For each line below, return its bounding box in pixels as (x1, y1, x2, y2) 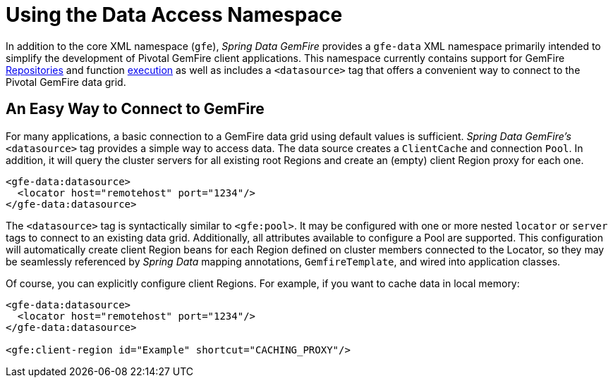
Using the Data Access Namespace (6, 3, 343, 27)
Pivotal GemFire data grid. (6, 75, 126, 88)
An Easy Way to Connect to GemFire (6, 100, 265, 118)
